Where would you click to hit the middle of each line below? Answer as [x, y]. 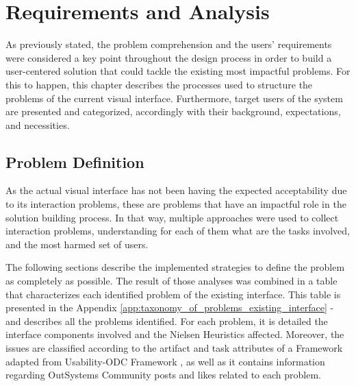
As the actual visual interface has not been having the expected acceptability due [176, 190]
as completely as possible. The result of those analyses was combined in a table [171, 281]
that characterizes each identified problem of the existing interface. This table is [173, 294]
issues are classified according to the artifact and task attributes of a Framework [174, 348]
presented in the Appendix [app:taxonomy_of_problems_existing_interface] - [170, 307]
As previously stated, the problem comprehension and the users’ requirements [169, 44]
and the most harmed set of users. [77, 244]
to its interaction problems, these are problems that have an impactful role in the [176, 204]
